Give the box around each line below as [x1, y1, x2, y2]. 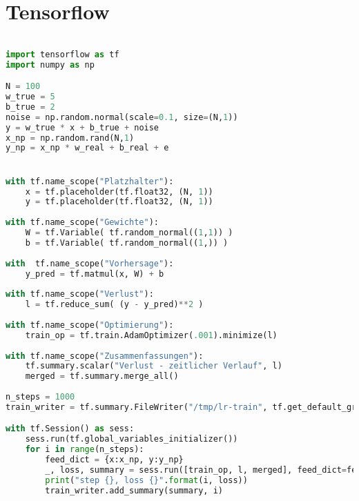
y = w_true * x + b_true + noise [6, 122, 159, 132]
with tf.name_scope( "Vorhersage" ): [6, 258, 174, 268]
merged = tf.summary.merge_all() [25, 371, 179, 382]
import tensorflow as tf [6, 49, 119, 59]
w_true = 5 [6, 92, 55, 102]
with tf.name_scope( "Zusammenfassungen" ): [6, 351, 204, 361]
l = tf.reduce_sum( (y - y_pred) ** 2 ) [25, 299, 204, 310]
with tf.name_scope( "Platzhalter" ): [6, 176, 174, 186]
